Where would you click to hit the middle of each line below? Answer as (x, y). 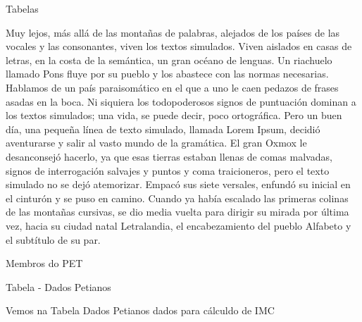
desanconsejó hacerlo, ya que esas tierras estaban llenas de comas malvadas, (169, 156)
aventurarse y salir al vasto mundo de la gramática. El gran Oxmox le (156, 143)
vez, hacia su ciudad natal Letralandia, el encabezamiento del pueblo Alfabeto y (179, 225)
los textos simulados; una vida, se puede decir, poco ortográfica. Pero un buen (174, 115)
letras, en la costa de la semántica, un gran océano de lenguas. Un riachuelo (169, 60)
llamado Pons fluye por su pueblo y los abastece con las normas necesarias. (167, 74)
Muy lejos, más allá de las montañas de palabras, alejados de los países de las (173, 32)
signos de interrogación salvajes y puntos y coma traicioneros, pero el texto (168, 170)
